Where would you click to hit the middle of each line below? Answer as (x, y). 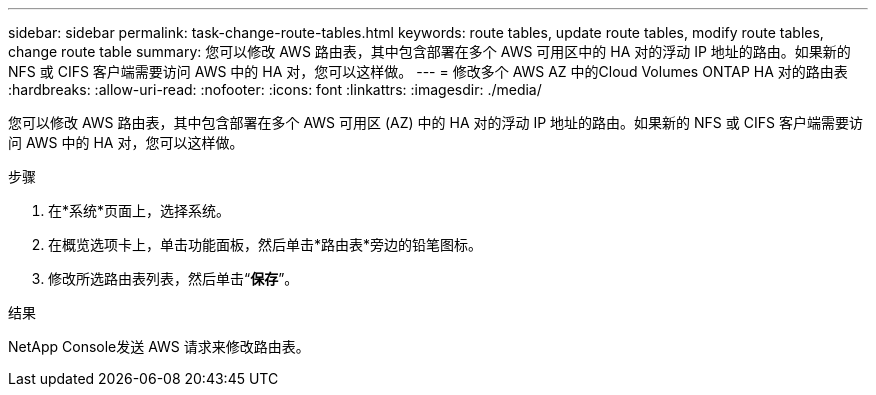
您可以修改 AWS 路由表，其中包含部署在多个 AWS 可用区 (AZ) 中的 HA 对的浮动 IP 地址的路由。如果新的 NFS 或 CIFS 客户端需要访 (435, 122)
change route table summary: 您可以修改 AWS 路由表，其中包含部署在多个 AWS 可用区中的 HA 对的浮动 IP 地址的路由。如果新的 (429, 51)
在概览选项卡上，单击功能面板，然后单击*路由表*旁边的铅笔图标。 (265, 244)
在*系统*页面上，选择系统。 (139, 210)
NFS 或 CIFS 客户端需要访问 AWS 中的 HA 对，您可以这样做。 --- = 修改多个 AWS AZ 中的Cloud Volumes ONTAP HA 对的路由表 (428, 71)
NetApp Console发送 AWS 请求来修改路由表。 (159, 346)
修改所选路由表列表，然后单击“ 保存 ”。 (173, 278)
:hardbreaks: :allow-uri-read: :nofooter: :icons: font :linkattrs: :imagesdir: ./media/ (275, 89)
